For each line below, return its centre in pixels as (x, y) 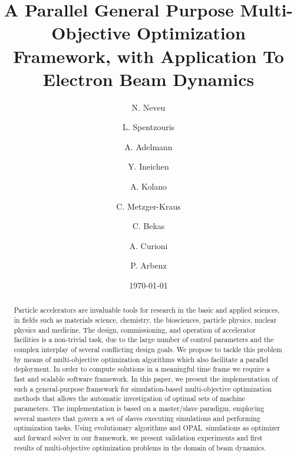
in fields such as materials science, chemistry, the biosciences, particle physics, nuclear (145, 320)
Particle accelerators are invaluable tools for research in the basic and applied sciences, (147, 310)
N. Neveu (148, 107)
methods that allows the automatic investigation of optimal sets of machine (129, 398)
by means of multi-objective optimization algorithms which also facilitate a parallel (141, 359)
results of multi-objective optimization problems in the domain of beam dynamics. (140, 447)
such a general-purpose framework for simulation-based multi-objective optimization (143, 388)
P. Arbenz (148, 265)
